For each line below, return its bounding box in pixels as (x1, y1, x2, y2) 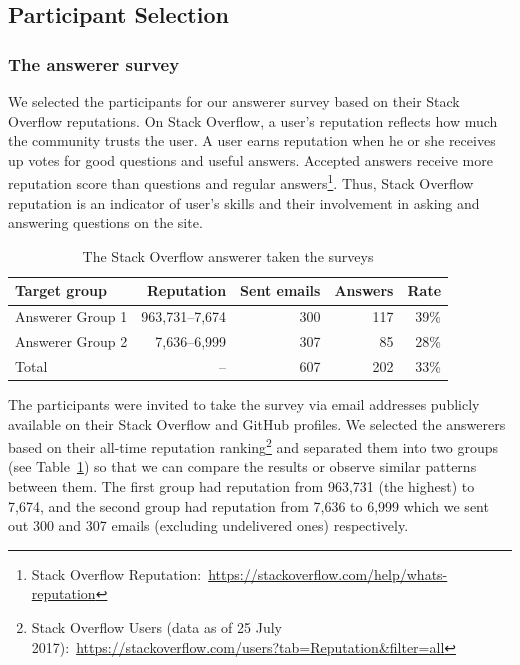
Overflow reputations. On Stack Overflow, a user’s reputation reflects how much (8, 110, 498, 131)
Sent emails (240, 280, 321, 301)
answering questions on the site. (8, 212, 203, 233)
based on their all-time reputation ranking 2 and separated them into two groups (8, 434, 499, 457)
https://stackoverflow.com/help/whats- (208, 563, 448, 584)
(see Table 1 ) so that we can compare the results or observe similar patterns (8, 456, 477, 477)
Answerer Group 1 (15, 306, 128, 327)
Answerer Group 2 (15, 331, 128, 352)
